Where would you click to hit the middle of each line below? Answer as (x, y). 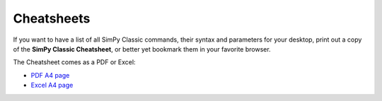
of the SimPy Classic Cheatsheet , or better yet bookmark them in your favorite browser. (142, 49)
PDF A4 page (50, 75)
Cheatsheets (52, 18)
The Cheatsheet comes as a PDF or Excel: (74, 62)
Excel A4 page (52, 85)
